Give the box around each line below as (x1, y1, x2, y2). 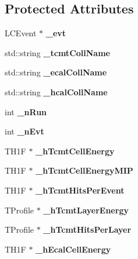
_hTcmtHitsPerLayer (43, 223, 132, 236)
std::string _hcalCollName (5, 85, 108, 98)
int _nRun (5, 105, 47, 118)
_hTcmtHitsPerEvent (36, 184, 125, 196)
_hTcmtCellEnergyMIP (36, 164, 133, 177)
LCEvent (5, 27, 37, 39)
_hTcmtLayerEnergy (43, 203, 129, 216)
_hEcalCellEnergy (36, 243, 111, 255)
